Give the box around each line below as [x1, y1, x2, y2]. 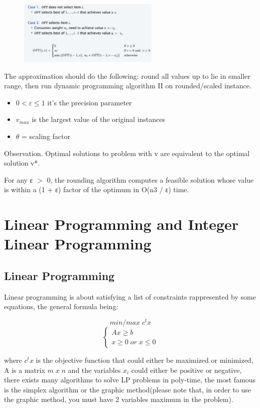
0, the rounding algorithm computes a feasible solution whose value [47, 174, 254, 185]
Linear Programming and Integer [4, 214, 239, 234]
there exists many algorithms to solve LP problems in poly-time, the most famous [4, 374, 256, 385]
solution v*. [4, 158, 40, 168]
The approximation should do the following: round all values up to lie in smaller [4, 70, 250, 81]
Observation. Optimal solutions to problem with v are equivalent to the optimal [4, 148, 250, 158]
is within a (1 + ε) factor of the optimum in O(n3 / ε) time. [4, 184, 189, 195]
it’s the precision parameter [47, 97, 132, 107]
